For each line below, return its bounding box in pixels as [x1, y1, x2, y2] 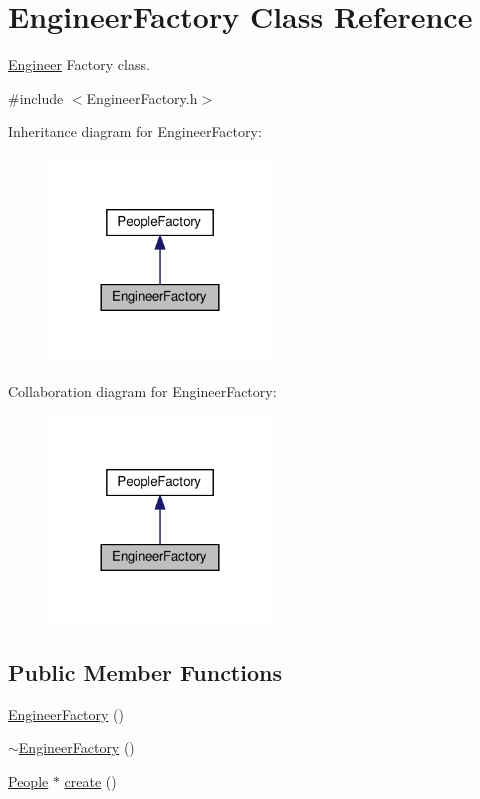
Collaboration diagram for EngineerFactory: [8, 381, 277, 402]
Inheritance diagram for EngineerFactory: [8, 121, 262, 142]
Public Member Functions [8, 657, 282, 688]
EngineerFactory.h [86, 87, 198, 108]
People [8, 771, 49, 792]
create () [64, 771, 117, 792]
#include [8, 87, 64, 108]
